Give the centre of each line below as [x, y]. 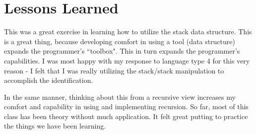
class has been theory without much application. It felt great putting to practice [126, 116]
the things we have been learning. [55, 126]
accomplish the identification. [49, 80]
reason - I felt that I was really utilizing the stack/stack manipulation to [114, 70]
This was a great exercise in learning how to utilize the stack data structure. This [128, 32]
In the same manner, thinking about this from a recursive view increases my [120, 97]
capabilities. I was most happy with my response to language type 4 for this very [127, 60]
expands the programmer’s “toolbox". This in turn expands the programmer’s [122, 51]
